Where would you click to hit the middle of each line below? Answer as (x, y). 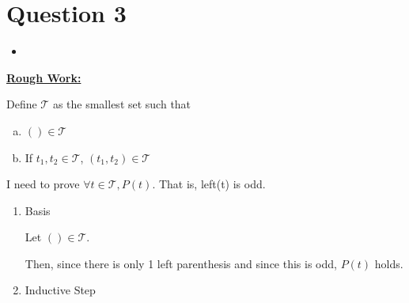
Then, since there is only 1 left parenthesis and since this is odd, (181, 263)
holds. (389, 263)
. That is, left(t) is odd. (209, 184)
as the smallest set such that (122, 104)
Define (22, 104)
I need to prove (43, 184)
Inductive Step (60, 290)
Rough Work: (44, 77)
